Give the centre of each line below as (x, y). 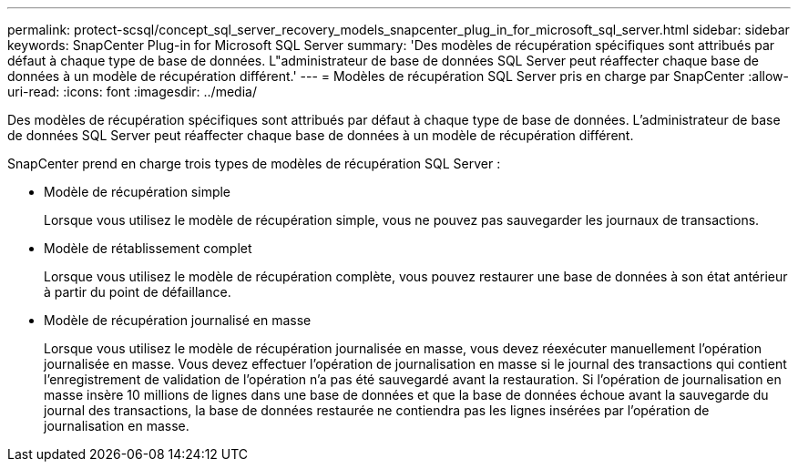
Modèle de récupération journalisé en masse (178, 320)
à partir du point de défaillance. (138, 292)
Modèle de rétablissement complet (148, 248)
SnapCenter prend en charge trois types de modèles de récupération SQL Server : (254, 163)
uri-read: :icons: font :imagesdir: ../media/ (132, 92)
